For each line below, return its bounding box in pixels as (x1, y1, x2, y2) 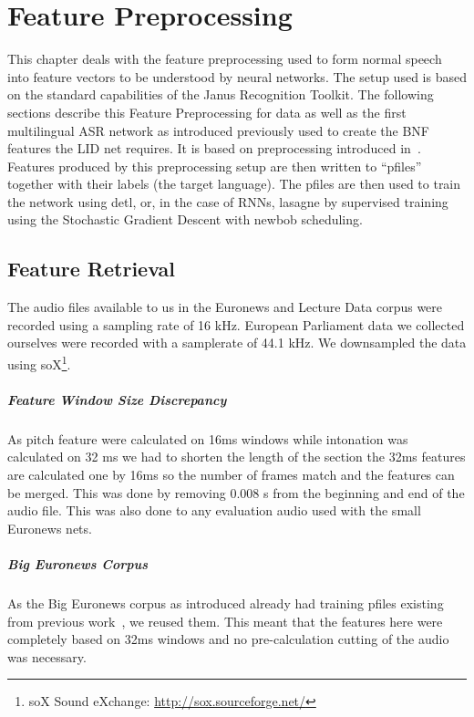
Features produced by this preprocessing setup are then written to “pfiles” (7, 156, 422, 175)
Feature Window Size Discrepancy (7, 390, 227, 409)
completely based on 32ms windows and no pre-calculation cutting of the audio (7, 629, 449, 649)
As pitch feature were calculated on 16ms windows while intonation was (7, 429, 408, 448)
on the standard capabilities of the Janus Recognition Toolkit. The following (7, 85, 434, 104)
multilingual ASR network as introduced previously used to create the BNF (7, 120, 429, 140)
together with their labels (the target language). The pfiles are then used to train (7, 174, 461, 193)
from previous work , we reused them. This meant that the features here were (7, 611, 443, 630)
